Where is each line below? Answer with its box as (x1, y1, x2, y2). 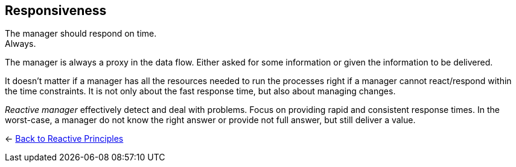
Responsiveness (5, 3, 107, 18)
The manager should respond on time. (5, 28, 157, 39)
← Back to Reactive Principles (5, 133, 124, 144)
